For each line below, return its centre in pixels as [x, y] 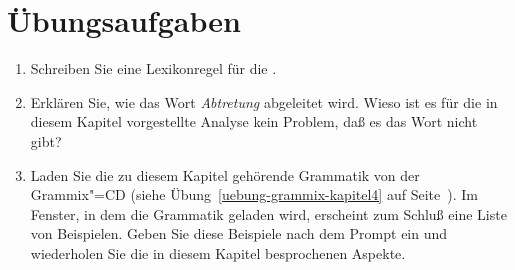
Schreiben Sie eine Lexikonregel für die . [153, 68]
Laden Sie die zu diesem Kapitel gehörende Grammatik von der [225, 174]
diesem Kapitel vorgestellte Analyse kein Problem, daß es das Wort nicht [254, 121]
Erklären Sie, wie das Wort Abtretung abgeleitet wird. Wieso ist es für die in [264, 101]
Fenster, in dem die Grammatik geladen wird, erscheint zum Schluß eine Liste [268, 213]
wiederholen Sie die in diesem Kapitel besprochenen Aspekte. [218, 252]
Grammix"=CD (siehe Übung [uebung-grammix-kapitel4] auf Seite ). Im [254, 194]
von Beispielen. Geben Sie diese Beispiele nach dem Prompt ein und [239, 233]
